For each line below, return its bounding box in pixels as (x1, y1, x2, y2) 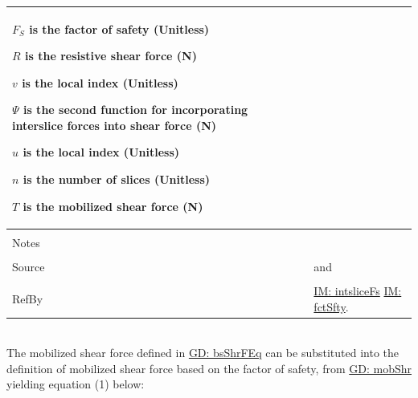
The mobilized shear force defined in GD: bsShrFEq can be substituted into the (6, 344, 400, 361)
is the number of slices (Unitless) (23, 171, 211, 188)
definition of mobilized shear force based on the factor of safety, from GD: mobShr (6, 359, 412, 376)
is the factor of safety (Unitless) (29, 20, 210, 37)
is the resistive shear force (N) (25, 47, 197, 64)
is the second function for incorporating (23, 101, 248, 118)
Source (12, 258, 45, 274)
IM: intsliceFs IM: (313, 282, 402, 298)
